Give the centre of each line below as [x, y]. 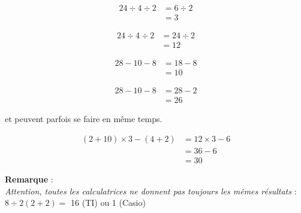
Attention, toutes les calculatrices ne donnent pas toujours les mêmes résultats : [151, 191]
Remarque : [29, 179]
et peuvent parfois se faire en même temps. [84, 119]
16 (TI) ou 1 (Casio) [108, 203]
